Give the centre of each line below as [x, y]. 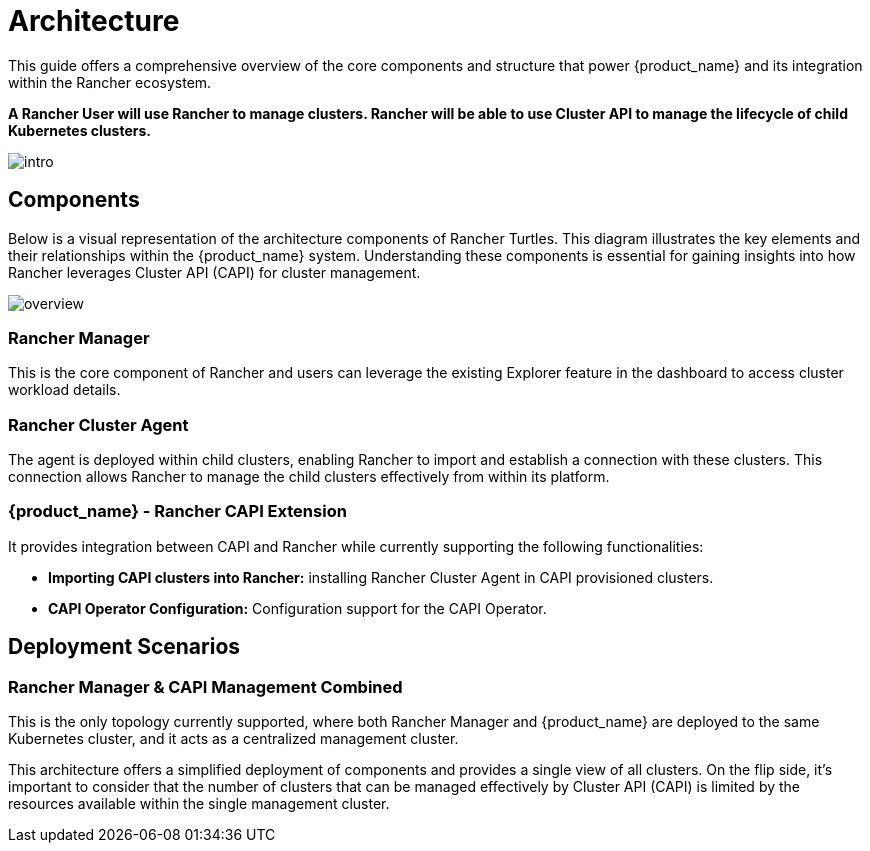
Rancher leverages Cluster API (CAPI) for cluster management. [214, 272]
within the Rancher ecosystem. [110, 82]
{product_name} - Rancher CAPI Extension [177, 511]
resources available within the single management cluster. [199, 804]
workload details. [64, 390]
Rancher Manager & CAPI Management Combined [205, 686]
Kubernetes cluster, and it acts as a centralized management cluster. [233, 739]
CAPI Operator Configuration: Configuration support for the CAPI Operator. [297, 608]
